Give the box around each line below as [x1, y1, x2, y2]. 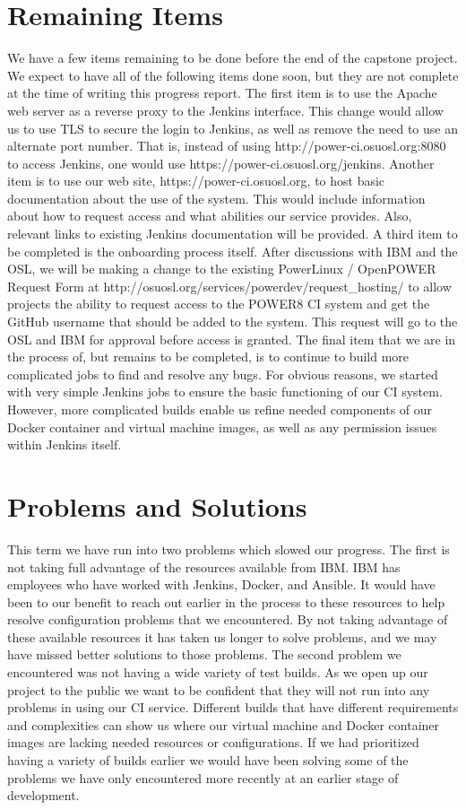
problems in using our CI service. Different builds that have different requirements [7, 698, 459, 717]
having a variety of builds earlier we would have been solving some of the [7, 751, 409, 770]
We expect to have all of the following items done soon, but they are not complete [7, 65, 459, 84]
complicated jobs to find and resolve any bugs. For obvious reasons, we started [7, 364, 438, 383]
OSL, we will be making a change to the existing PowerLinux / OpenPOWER [7, 259, 436, 278]
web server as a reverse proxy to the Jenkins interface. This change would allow [7, 100, 444, 119]
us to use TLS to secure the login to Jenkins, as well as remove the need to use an [7, 118, 458, 137]
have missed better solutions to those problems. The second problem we [7, 645, 401, 664]
